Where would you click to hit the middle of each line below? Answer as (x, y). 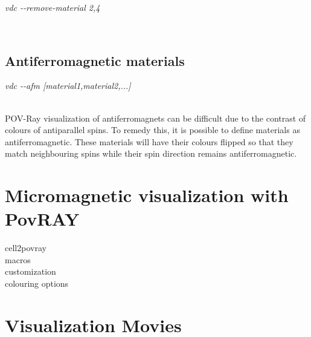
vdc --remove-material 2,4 (53, 7)
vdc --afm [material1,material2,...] (68, 86)
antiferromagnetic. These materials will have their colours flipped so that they (149, 141)
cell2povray (26, 248)
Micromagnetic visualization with (147, 195)
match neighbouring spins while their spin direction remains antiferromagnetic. (151, 153)
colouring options (37, 283)
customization (30, 271)
